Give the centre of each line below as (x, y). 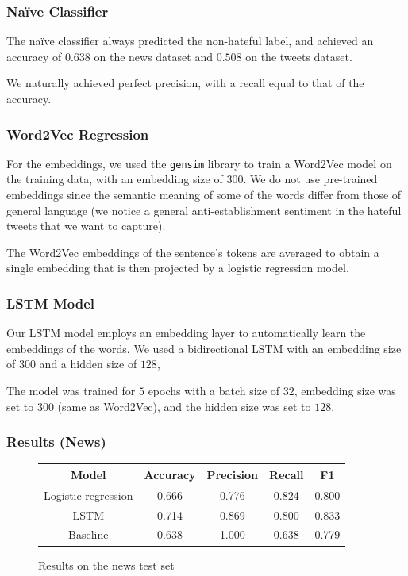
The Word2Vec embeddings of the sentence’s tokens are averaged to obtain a (193, 252)
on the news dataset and (153, 56)
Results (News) (56, 442)
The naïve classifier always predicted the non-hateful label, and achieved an (190, 41)
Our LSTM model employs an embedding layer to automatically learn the (186, 333)
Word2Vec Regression (78, 134)
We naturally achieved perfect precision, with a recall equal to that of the (185, 83)
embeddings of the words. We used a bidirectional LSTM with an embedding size (204, 348)
